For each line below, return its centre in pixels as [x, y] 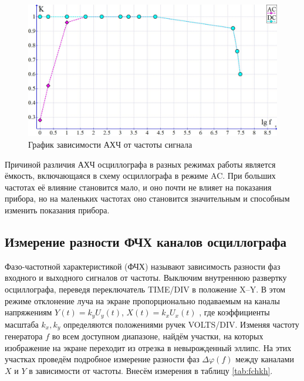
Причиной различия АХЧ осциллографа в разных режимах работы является [140, 164]
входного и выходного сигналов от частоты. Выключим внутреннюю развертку [146, 278]
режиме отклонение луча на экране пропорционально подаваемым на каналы [142, 300]
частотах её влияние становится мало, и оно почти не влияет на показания [138, 187]
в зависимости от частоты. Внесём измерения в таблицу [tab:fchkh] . [151, 370]
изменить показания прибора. [57, 210]
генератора [24, 336]
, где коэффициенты [234, 312]
